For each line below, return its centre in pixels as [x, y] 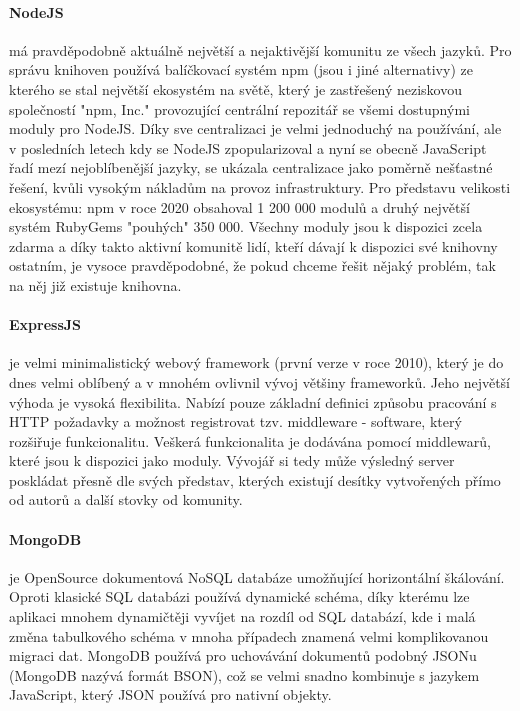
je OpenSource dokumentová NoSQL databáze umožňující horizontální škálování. [257, 576]
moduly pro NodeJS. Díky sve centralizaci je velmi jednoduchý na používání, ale [255, 128]
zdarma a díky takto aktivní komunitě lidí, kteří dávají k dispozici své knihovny [253, 245]
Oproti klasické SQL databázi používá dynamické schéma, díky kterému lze [239, 596]
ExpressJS [45, 324]
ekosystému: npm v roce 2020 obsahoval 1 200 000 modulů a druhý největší [239, 206]
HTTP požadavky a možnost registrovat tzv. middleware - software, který [235, 421]
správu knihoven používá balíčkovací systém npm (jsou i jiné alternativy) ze [241, 69]
